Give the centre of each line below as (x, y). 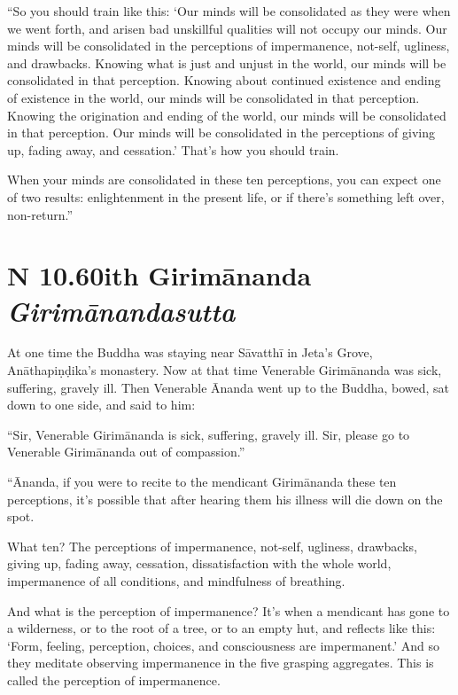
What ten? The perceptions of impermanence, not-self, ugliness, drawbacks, (212, 546)
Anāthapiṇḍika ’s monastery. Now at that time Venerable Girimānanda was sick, (225, 370)
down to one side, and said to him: (101, 405)
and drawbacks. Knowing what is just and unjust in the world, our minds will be (227, 62)
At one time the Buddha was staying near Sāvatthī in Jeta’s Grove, (190, 352)
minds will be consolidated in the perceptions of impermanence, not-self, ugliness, (229, 46)
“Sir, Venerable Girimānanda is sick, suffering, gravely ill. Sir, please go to (209, 434)
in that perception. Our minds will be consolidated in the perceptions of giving (221, 133)
